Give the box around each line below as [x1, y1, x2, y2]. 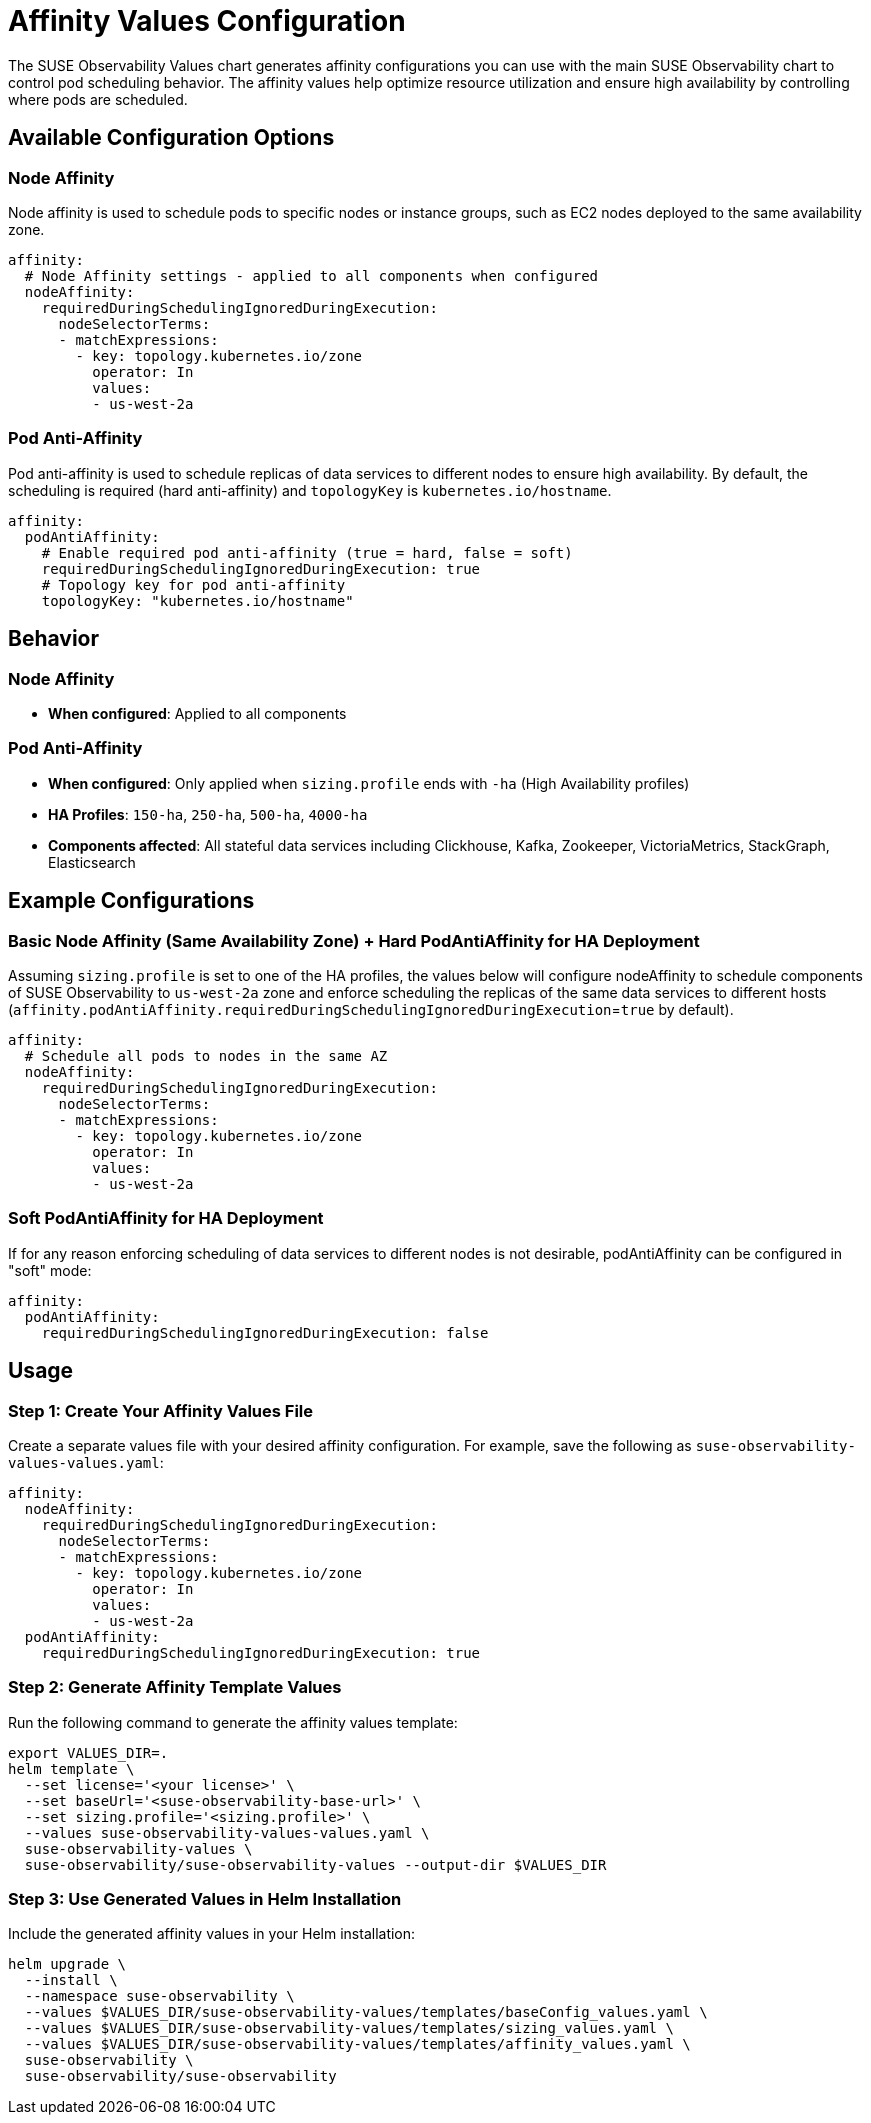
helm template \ [8, 1760, 135, 1777]
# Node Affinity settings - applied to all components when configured [24, 267, 599, 284]
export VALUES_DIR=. [8, 1744, 169, 1761]
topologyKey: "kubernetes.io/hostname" [41, 592, 354, 609]
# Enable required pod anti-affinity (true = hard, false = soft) [41, 544, 573, 561]
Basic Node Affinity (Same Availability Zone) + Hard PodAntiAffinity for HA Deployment [8, 930, 700, 951]
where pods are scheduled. [8, 90, 188, 108]
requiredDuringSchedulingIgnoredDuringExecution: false [41, 1324, 489, 1341]
